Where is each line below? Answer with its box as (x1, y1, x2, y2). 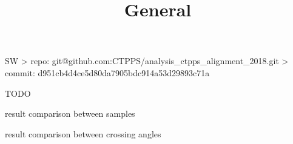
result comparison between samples (5, 107, 135, 120)
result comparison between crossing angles (5, 127, 161, 140)
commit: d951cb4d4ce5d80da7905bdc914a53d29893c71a (5, 66, 210, 79)
